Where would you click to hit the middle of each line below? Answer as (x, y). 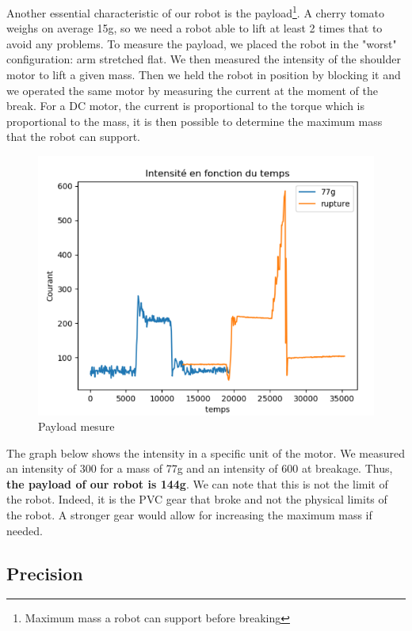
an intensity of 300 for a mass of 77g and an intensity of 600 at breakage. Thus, (200, 468)
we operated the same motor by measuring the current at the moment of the (192, 90)
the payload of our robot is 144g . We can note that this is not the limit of (197, 483)
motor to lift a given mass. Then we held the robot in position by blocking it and (204, 75)
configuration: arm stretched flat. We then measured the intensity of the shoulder (204, 59)
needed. (25, 530)
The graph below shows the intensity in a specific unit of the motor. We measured (206, 452)
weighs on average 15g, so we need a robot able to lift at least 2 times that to (195, 28)
